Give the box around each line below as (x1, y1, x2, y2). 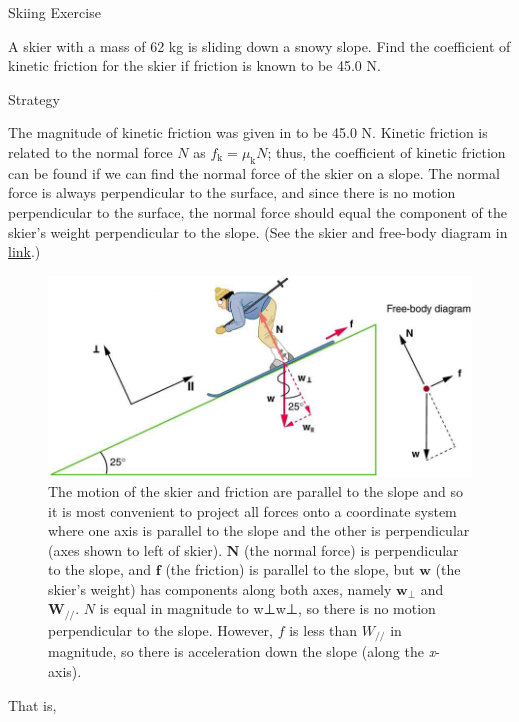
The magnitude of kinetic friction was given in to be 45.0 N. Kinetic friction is (8, 122, 488, 143)
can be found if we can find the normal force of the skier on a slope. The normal (8, 162, 500, 183)
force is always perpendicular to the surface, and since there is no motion (8, 182, 456, 203)
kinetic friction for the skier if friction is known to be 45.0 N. (8, 55, 381, 76)
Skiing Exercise (8, 2, 101, 22)
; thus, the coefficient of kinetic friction (267, 141, 506, 162)
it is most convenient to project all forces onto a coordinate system (48, 500, 457, 521)
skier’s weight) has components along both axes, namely (48, 578, 392, 599)
